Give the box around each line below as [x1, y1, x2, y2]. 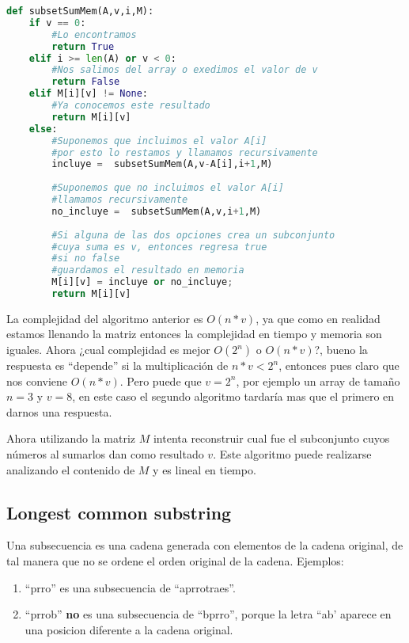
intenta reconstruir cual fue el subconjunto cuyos [153, 430, 390, 447]
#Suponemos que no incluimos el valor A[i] [51, 182, 284, 194]
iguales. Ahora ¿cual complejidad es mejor [6, 341, 210, 358]
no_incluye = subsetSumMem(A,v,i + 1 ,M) [51, 205, 262, 217]
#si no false [51, 253, 120, 264]
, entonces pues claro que [278, 357, 400, 374]
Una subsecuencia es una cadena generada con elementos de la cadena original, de [6, 537, 403, 554]
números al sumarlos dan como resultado [6, 446, 204, 462]
